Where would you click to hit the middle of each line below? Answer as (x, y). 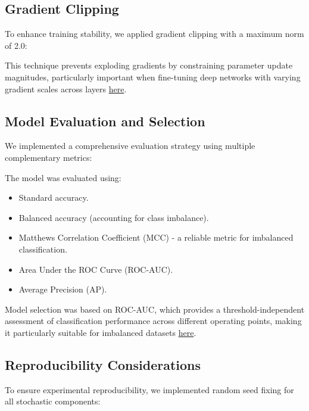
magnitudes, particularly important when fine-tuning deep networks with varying (153, 77)
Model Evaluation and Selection (105, 121)
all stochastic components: (53, 401)
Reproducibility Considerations (103, 364)
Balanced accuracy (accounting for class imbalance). (114, 217)
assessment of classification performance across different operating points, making (153, 321)
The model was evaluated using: (63, 177)
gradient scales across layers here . (66, 88)
